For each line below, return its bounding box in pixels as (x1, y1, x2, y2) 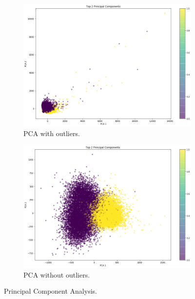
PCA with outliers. (23, 128, 80, 138)
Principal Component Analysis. (4, 286, 97, 296)
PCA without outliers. (23, 269, 90, 279)
